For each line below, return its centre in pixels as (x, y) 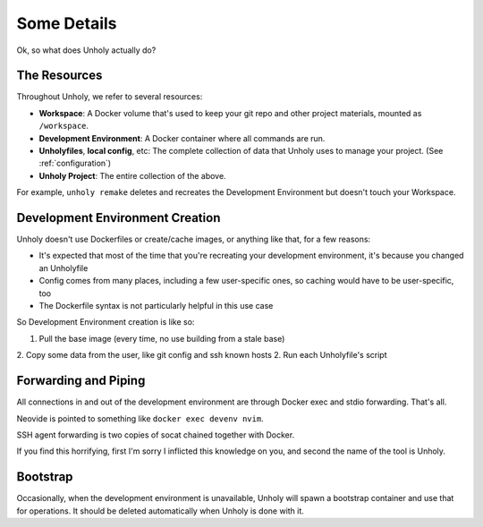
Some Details (67, 23)
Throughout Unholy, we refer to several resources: (110, 97)
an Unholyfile (64, 268)
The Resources (59, 76)
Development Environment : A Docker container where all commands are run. (182, 138)
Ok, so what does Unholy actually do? (86, 50)
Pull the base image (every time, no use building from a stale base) (162, 338)
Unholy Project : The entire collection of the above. (133, 175)
